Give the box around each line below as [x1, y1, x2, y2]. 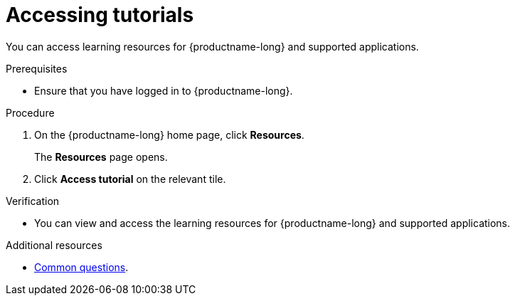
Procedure [6, 106, 55, 119]
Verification [6, 194, 60, 207]
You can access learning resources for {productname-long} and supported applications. [6, 40, 419, 53]
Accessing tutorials [6, 3, 194, 27]
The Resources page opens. [34, 150, 168, 163]
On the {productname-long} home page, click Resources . [34, 128, 304, 141]
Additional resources [6, 238, 102, 251]
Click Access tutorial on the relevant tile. [34, 172, 226, 185]
